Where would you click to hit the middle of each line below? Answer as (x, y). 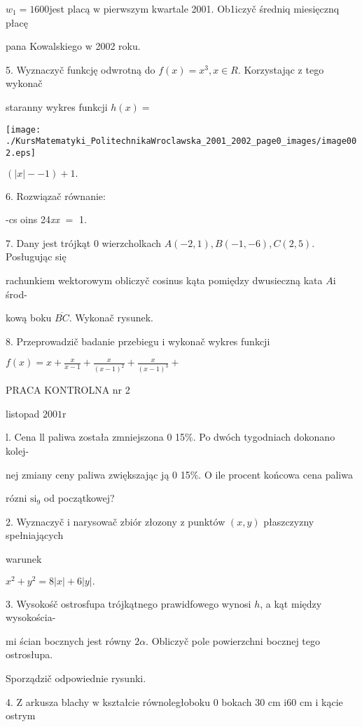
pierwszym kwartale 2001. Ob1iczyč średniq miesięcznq (221, 8)
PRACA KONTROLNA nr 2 (68, 390)
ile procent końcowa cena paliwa (284, 474)
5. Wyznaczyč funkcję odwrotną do (81, 69)
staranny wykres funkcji (57, 106)
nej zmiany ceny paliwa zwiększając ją (88, 474)
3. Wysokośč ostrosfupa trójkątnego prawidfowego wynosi (128, 603)
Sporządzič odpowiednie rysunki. (76, 678)
